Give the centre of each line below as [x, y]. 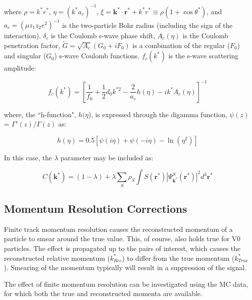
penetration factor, [32, 45]
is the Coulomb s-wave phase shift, [103, 35]
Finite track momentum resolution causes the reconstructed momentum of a [118, 229]
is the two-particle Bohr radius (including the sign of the [147, 25]
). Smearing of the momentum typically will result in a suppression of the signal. [125, 267]
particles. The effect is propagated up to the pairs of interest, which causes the [122, 248]
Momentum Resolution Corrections [96, 208]
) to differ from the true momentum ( [178, 258]
